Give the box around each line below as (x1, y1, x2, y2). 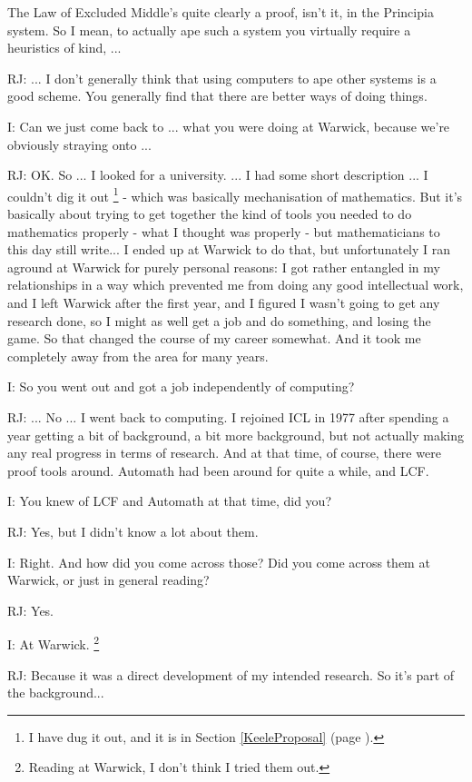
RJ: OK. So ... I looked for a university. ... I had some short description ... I (7, 165, 428, 184)
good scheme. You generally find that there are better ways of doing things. (7, 86, 428, 105)
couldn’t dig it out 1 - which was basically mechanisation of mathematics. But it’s (7, 183, 463, 205)
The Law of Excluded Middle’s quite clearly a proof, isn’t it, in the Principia (7, 3, 434, 21)
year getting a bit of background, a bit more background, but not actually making (7, 425, 465, 444)
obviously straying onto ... (7, 134, 152, 153)
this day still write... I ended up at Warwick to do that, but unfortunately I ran (7, 240, 451, 259)
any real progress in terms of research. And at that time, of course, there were (7, 443, 441, 462)
